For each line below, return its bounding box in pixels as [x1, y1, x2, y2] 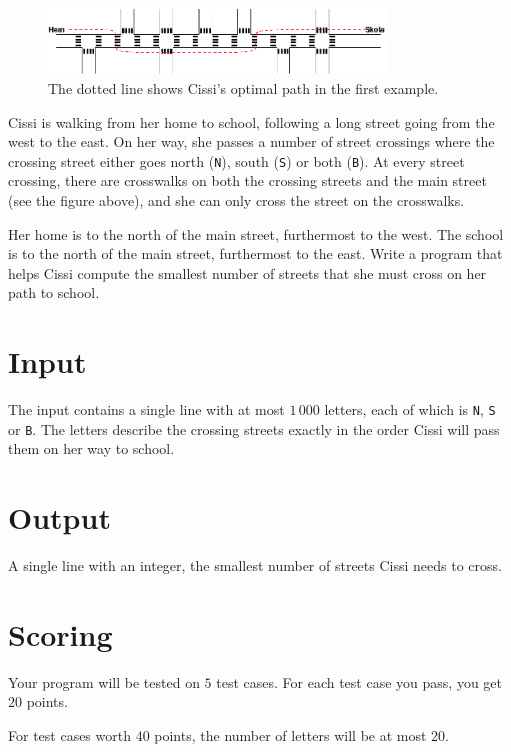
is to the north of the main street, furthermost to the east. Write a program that [8, 243, 503, 264]
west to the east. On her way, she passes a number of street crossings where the [8, 131, 495, 152]
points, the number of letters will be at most [154, 725, 427, 745]
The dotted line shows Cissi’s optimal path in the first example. [48, 77, 439, 98]
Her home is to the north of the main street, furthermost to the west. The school [8, 223, 504, 244]
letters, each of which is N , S [324, 399, 496, 420]
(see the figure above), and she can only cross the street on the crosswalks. [8, 189, 465, 210]
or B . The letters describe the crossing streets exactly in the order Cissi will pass [8, 418, 500, 439]
